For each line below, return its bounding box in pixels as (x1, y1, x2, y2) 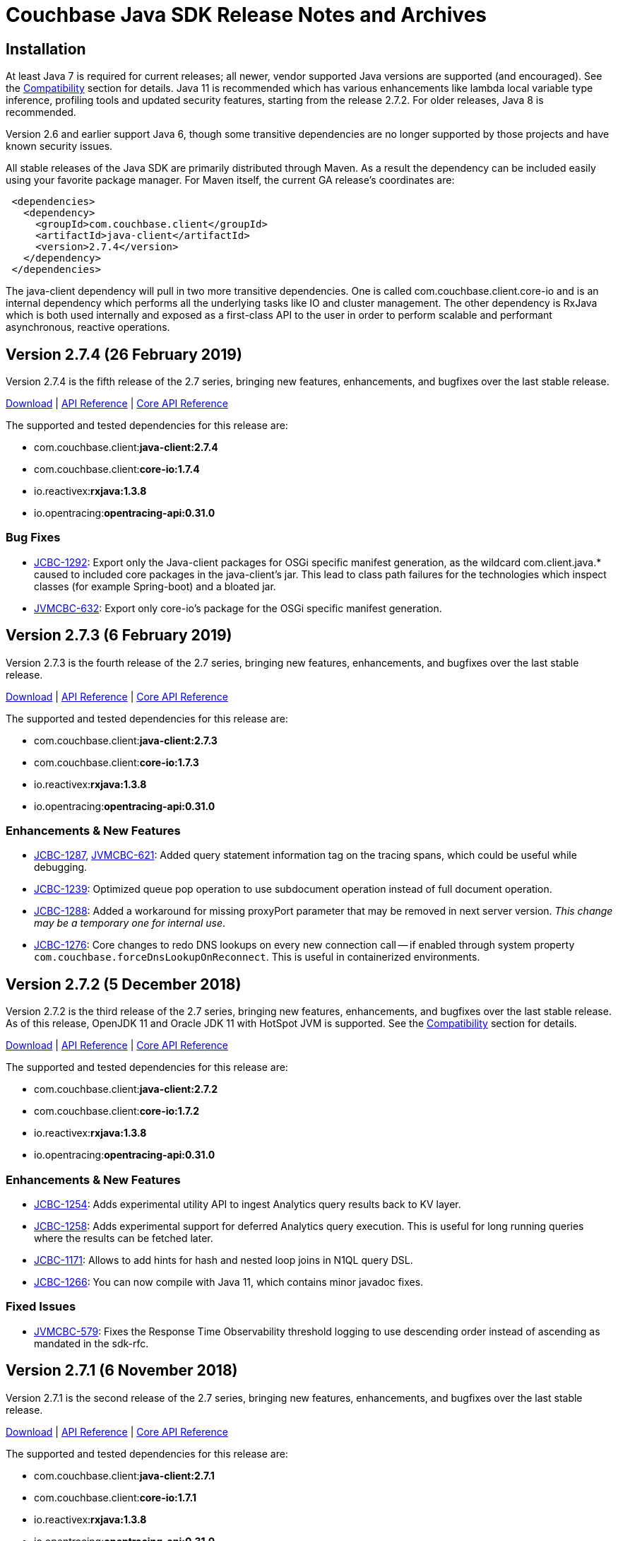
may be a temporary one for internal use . (34, 917, 226, 930)
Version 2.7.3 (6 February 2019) (6, 626, 232, 645)
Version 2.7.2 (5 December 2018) (6, 975, 242, 993)
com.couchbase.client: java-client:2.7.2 (34, 1083, 218, 1096)
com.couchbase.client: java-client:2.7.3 (34, 734, 218, 746)
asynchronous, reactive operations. (6, 321, 170, 334)
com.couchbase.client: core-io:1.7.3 (34, 756, 199, 768)
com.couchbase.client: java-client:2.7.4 (34, 441, 218, 454)
